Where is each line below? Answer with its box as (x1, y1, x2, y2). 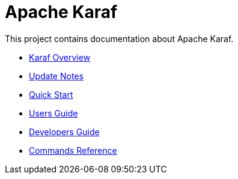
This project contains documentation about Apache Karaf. (5, 33, 234, 44)
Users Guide (29, 108, 78, 118)
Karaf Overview (29, 52, 91, 62)
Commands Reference (29, 145, 117, 156)
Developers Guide (29, 126, 100, 137)
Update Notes (29, 70, 84, 81)
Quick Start (29, 89, 73, 100)
